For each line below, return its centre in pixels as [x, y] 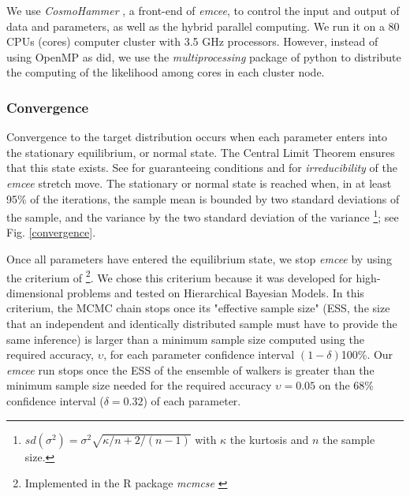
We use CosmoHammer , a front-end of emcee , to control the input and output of [203, 10]
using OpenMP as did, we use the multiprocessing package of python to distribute [204, 56]
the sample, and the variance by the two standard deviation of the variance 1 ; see [203, 216]
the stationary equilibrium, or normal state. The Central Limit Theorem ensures [201, 152]
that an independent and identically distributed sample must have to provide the [202, 324]
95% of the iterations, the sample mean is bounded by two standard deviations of [203, 198]
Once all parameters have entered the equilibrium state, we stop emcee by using [199, 259]
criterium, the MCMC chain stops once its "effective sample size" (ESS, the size [198, 308]
